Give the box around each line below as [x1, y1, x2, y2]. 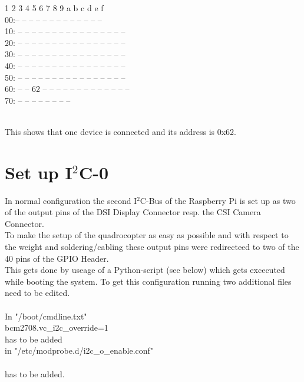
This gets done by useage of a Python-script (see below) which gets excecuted [5, 264, 285, 276]
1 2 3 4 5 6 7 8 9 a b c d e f [5, 2, 104, 14]
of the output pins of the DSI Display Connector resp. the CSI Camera [5, 206, 261, 218]
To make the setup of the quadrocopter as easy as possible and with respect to [5, 229, 289, 241]
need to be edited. [5, 286, 70, 299]
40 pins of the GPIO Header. [5, 252, 109, 264]
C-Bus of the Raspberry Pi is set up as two [140, 194, 296, 206]
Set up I [5, 160, 72, 184]
